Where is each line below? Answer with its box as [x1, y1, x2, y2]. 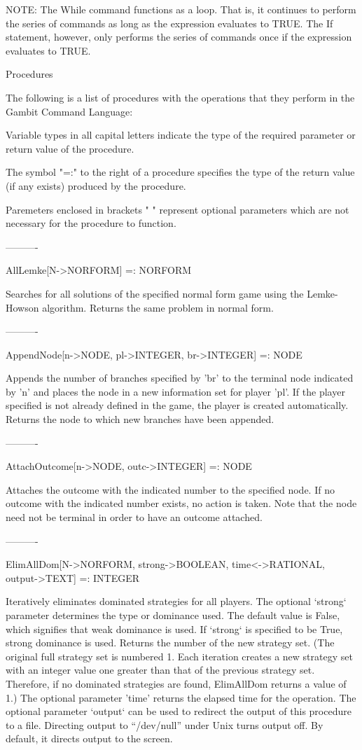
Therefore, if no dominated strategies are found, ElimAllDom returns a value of [6, 676, 347, 690]
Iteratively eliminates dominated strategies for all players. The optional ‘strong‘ [6, 594, 347, 609]
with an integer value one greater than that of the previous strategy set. [6, 662, 315, 677]
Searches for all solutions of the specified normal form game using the [6, 286, 304, 300]
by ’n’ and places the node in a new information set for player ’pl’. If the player [6, 384, 345, 398]
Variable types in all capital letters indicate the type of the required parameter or [6, 127, 356, 142]
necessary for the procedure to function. [6, 216, 176, 230]
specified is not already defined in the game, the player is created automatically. [6, 398, 349, 412]
